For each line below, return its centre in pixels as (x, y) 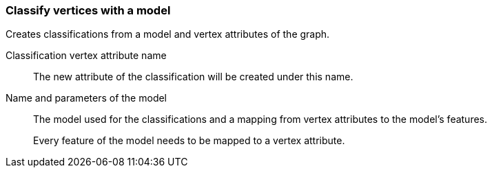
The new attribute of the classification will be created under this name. (193, 77)
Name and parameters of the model (86, 98)
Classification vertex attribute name (86, 56)
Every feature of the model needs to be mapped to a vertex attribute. (189, 141)
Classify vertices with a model (88, 10)
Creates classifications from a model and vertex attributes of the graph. (168, 34)
